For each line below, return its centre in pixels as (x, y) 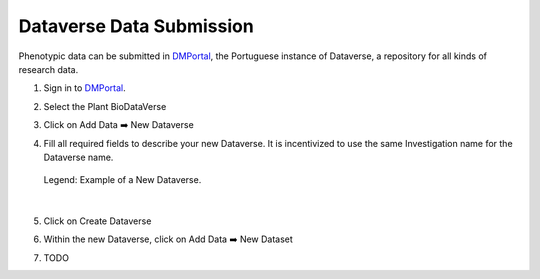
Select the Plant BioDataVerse (105, 106)
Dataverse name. (78, 157)
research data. (48, 69)
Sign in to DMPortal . (84, 88)
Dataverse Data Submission (136, 26)
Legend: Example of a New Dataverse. (122, 180)
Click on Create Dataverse (97, 221)
